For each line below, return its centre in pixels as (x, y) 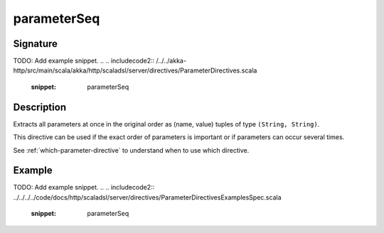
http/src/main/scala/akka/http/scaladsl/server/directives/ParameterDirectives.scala (135, 70)
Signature (36, 44)
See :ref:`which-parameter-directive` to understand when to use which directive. (131, 150)
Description (40, 107)
